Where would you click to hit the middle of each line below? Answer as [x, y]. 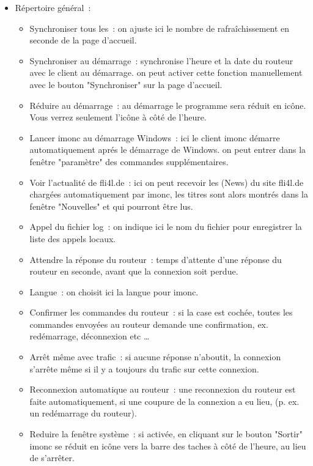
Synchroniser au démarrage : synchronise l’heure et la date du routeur [161, 60]
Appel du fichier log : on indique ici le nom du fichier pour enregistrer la [166, 227]
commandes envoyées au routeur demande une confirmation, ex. [149, 324]
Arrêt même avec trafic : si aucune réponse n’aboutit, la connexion [155, 357]
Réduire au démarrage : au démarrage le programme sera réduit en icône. [168, 105]
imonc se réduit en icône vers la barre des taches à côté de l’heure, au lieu [168, 446]
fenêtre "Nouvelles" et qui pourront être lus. [111, 206]
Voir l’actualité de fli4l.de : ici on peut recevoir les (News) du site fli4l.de [167, 182]
